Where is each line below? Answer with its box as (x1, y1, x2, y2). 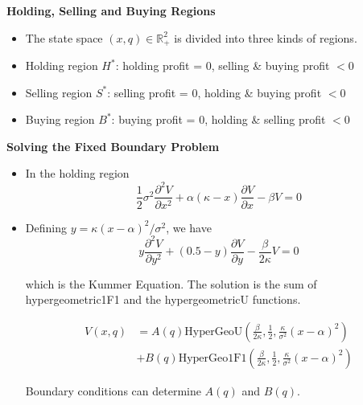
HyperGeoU (184, 325, 243, 337)
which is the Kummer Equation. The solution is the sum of (25, 275, 317, 292)
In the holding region (25, 165, 130, 182)
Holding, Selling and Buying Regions (6, 2, 216, 18)
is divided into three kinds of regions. (174, 29, 357, 46)
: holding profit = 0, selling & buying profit (115, 57, 330, 74)
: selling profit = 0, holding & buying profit (107, 84, 322, 100)
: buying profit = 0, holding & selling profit (111, 111, 326, 128)
